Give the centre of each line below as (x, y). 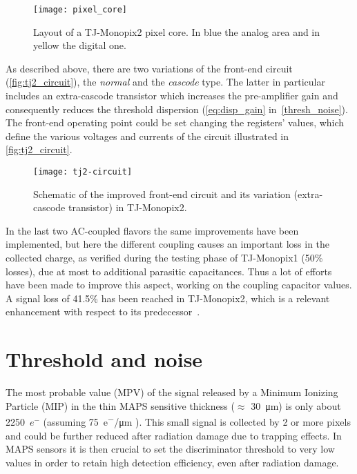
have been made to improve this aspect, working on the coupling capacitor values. (179, 285)
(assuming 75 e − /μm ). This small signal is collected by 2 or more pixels (197, 421)
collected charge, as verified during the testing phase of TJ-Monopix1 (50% (164, 258)
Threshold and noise (104, 359)
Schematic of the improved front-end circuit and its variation (162, 194)
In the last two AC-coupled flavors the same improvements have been (152, 230)
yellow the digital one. (80, 45)
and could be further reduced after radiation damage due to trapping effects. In (174, 435)
